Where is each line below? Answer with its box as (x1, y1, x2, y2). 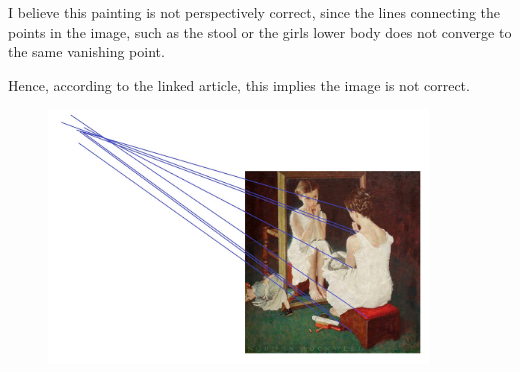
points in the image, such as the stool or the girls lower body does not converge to (8, 21, 512, 42)
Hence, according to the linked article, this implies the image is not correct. (8, 74, 470, 95)
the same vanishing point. (8, 41, 165, 62)
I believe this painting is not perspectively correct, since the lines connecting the (8, 2, 501, 22)
